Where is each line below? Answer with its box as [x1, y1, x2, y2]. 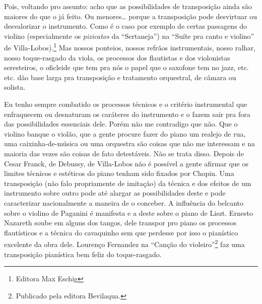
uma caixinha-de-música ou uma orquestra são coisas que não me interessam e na [4, 138, 255, 149]
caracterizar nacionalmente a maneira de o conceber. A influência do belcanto [4, 197, 244, 208]
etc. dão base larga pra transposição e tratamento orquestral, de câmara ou [4, 72, 236, 82]
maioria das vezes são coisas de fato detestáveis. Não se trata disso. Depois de [4, 148, 244, 158]
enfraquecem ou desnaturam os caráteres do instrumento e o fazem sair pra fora [4, 108, 250, 119]
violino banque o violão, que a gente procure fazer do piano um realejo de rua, [4, 128, 246, 139]
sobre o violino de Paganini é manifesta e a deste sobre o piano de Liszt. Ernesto [4, 207, 253, 218]
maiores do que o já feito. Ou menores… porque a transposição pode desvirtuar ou [4, 11, 257, 21]
